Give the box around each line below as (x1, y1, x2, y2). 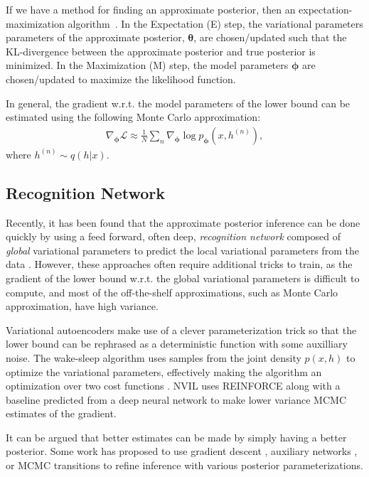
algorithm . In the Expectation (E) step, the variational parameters (68, 16, 363, 31)
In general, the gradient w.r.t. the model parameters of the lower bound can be (6, 95, 351, 110)
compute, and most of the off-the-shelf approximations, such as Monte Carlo (6, 284, 338, 299)
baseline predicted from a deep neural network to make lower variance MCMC (6, 392, 346, 407)
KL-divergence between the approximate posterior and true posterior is (6, 43, 316, 58)
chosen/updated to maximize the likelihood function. (6, 71, 236, 86)
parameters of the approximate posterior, (6, 30, 185, 45)
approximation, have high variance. (6, 299, 159, 313)
